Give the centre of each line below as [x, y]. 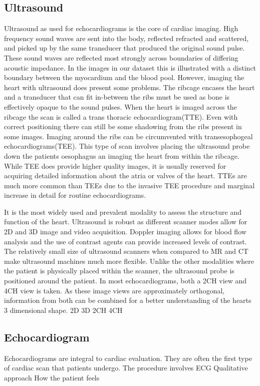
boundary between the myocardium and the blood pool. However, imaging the [124, 77]
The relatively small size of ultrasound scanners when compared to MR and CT [126, 251]
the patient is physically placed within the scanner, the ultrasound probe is [119, 271]
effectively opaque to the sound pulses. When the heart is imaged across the [120, 106]
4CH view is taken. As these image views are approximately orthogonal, [114, 290]
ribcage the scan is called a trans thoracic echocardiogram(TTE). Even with [121, 116]
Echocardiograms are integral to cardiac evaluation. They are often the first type [128, 358]
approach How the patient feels [52, 377]
